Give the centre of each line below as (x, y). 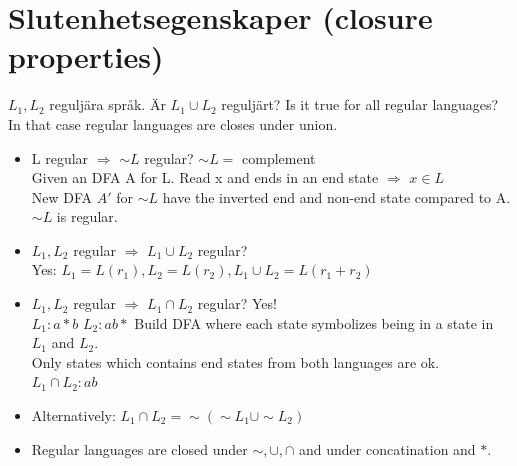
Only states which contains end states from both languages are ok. (235, 361)
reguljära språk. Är (107, 104)
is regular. (87, 216)
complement (279, 157)
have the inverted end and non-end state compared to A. (336, 196)
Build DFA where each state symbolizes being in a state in (314, 322)
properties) (86, 56)
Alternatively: (73, 415)
